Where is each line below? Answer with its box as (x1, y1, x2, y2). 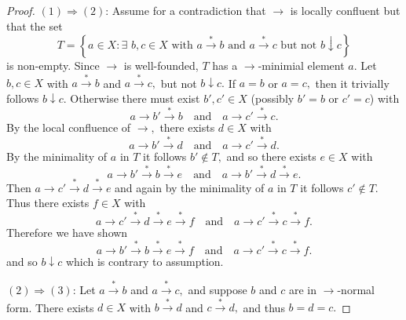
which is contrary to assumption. (65, 253, 224, 269)
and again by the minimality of (115, 179, 265, 195)
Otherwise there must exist (70, 89, 200, 106)
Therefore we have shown (6, 224, 128, 240)
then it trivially (315, 75, 390, 91)
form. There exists (6, 299, 94, 315)
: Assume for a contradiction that (105, 2, 266, 18)
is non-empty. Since (6, 57, 100, 74)
